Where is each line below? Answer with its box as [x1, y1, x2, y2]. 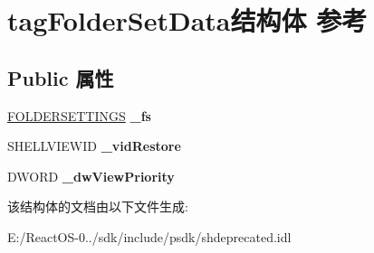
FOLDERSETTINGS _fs [7, 106, 151, 125]
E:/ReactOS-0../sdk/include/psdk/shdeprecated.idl [7, 227, 292, 246]
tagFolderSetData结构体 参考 [7, 2, 368, 39]
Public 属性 [7, 63, 114, 91]
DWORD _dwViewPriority [7, 166, 175, 185]
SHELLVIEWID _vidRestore [7, 136, 181, 155]
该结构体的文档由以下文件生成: [7, 197, 188, 216]
